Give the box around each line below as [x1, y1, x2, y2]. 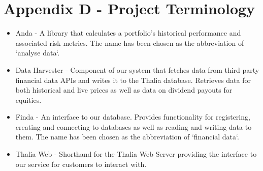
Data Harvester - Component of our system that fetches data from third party [15, 64, 259, 75]
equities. [15, 94, 42, 105]
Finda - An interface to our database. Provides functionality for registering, [15, 111, 250, 122]
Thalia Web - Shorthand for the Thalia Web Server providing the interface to [15, 149, 257, 159]
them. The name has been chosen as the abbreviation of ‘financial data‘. [15, 131, 239, 142]
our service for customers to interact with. [15, 158, 147, 169]
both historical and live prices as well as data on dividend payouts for [15, 84, 233, 95]
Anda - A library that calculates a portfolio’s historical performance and [15, 27, 241, 38]
